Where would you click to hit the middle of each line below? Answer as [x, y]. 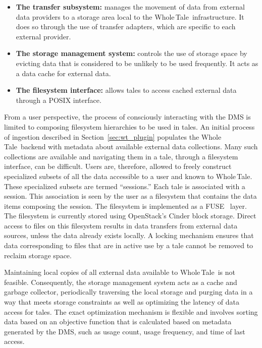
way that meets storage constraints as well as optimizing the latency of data [122, 302]
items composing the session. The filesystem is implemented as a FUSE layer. [125, 206]
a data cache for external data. [63, 73]
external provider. [43, 36]
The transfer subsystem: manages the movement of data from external [130, 7]
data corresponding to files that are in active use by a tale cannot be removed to [129, 245]
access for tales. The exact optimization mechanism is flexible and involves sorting [131, 311]
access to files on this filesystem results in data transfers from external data [121, 225]
